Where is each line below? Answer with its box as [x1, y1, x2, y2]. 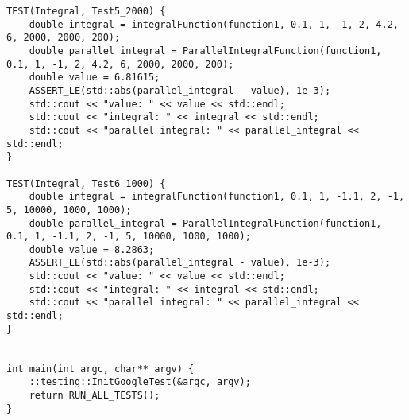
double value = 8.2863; [29, 243, 155, 255]
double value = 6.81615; [29, 72, 160, 84]
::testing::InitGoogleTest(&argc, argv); [29, 376, 251, 388]
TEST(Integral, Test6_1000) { [6, 177, 166, 189]
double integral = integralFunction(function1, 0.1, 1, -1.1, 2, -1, [29, 191, 405, 203]
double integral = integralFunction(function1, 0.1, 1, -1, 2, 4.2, [29, 18, 399, 30]
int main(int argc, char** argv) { [6, 363, 195, 375]
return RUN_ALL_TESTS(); [29, 390, 160, 402]
